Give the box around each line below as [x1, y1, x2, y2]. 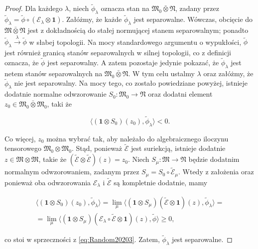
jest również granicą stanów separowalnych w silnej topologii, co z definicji [4, 47, 232, 58]
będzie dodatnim [188, 154, 240, 164]
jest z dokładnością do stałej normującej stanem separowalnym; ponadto [27, 25, 249, 35]
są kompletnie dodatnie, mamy [114, 177, 208, 187]
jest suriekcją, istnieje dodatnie [131, 143, 226, 153]
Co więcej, [4, 133, 36, 143]
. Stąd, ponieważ [71, 143, 123, 153]
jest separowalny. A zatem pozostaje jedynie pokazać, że [47, 57, 219, 68]
